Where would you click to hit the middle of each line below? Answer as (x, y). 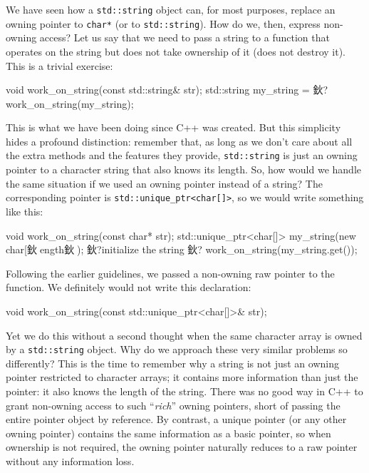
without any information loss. (70, 461)
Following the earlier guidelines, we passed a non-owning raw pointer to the (170, 273)
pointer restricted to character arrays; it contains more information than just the (182, 377)
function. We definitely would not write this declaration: (129, 287)
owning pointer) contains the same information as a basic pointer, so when (168, 433)
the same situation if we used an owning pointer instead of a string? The (164, 183)
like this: (25, 211)
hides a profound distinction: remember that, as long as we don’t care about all (179, 141)
